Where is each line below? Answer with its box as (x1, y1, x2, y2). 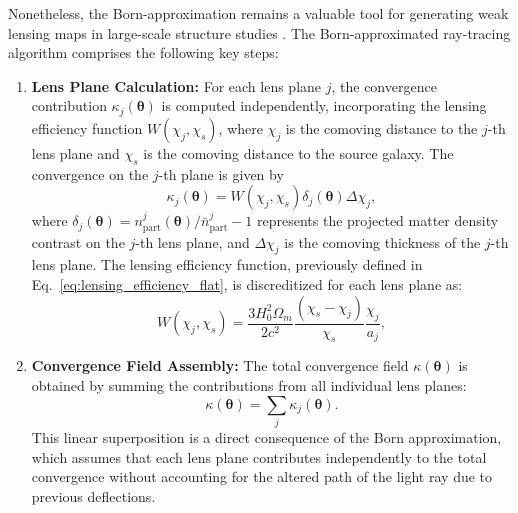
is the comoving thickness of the (284, 231, 481, 252)
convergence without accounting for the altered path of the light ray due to (31, 466, 493, 487)
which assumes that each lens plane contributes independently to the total (31, 446, 487, 467)
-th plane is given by (158, 163, 284, 184)
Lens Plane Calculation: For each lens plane (31, 75, 322, 96)
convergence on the (31, 163, 149, 184)
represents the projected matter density (257, 210, 499, 231)
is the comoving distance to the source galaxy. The (143, 142, 454, 163)
